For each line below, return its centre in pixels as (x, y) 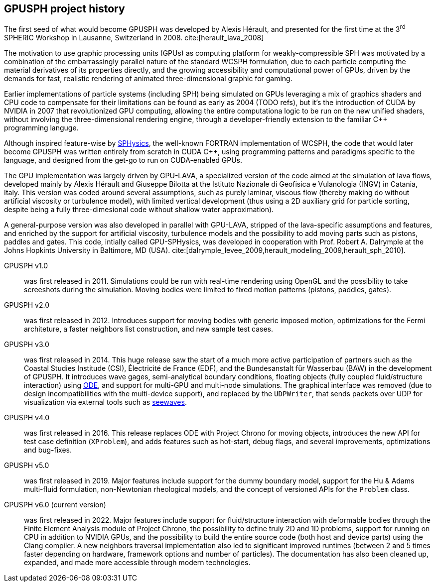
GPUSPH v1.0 (26, 266)
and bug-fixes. (48, 450)
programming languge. (41, 128)
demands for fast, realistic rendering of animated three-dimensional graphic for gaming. (148, 79)
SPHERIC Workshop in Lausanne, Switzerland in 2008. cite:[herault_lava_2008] (134, 38)
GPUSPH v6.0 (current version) (55, 505)
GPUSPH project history (65, 9)
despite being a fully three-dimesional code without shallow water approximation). (139, 210)
